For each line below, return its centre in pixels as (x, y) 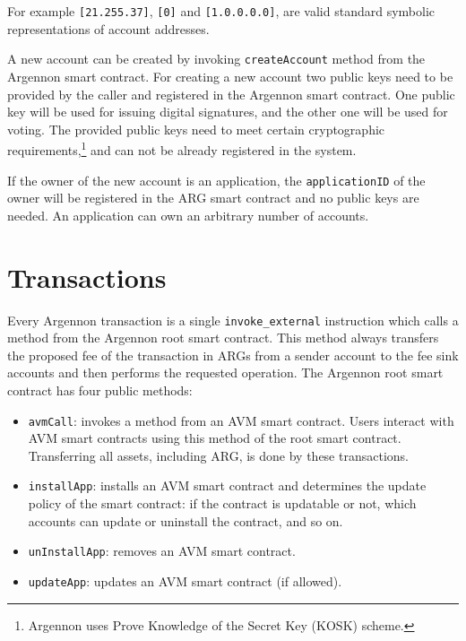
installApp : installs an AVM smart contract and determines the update (227, 485)
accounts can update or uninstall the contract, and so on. (186, 520)
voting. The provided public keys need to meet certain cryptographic (196, 129)
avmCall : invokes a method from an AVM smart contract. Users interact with (241, 420)
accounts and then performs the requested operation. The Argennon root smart (225, 372)
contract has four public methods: (100, 390)
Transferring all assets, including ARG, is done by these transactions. (218, 455)
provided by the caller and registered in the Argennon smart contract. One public (231, 94)
